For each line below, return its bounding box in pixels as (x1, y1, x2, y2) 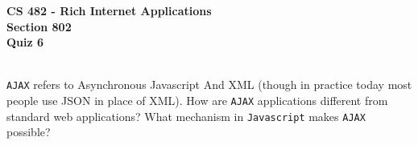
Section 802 (6, 18, 72, 34)
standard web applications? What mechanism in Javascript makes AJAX (6, 107, 366, 124)
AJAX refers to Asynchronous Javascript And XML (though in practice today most (6, 76, 412, 93)
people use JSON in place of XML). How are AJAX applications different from (6, 92, 388, 109)
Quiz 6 (6, 34, 44, 50)
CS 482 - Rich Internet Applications (6, 2, 212, 18)
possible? (6, 123, 51, 140)
